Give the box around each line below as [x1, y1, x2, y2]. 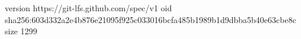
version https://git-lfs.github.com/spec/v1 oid [5, 2, 172, 14]
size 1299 [5, 25, 37, 37]
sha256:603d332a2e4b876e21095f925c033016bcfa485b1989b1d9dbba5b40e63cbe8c [5, 13, 296, 25]
